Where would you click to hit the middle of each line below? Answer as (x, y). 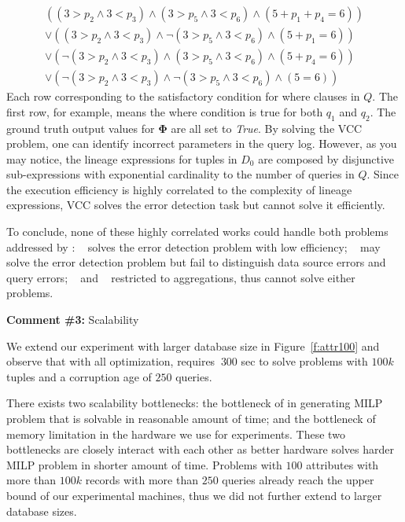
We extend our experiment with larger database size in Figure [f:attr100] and (193, 346)
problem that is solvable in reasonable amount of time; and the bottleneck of (191, 419)
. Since (383, 174)
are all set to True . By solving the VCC (267, 128)
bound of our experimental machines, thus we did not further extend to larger (194, 495)
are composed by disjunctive (326, 158)
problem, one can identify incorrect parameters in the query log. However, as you (202, 143)
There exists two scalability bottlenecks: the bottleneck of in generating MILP (195, 403)
